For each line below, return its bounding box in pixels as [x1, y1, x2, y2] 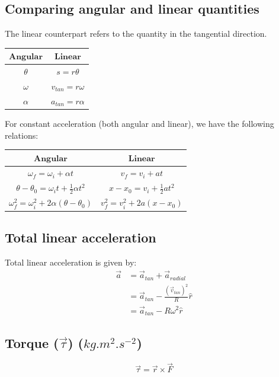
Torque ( [5, 334, 59, 352]
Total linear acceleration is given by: [5, 256, 137, 269]
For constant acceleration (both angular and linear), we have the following [5, 117, 274, 129]
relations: [5, 129, 39, 141]
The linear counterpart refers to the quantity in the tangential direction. [5, 27, 267, 40]
